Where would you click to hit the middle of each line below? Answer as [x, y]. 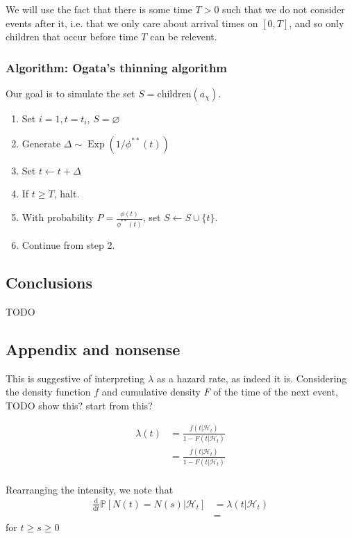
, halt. [67, 194]
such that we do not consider [284, 9]
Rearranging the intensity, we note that [90, 489]
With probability [58, 217]
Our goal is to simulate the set [70, 93]
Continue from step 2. [68, 245]
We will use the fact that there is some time [99, 9]
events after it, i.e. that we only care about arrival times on [132, 23]
